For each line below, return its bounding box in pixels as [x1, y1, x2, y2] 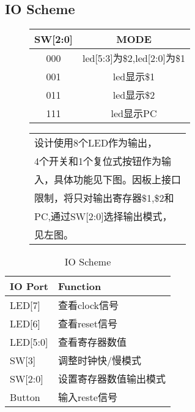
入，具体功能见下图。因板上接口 [34, 172, 182, 187]
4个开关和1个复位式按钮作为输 [34, 154, 172, 169]
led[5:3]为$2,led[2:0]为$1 [82, 51, 186, 66]
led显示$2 [112, 88, 155, 102]
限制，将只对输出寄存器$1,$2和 [34, 191, 174, 205]
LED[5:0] [10, 334, 48, 349]
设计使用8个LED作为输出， [34, 135, 158, 150]
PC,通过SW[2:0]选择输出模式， [34, 209, 172, 224]
